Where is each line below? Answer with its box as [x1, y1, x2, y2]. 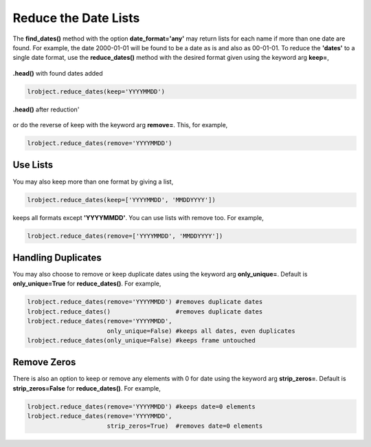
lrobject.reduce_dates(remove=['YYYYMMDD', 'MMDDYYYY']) [27, 232, 223, 240]
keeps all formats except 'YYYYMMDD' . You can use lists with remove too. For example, [12, 213, 265, 221]
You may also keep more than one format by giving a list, [12, 177, 174, 186]
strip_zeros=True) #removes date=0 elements [106, 422, 263, 430]
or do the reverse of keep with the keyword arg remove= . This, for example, [12, 121, 228, 129]
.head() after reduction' [12, 105, 80, 113]
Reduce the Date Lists [12, 10, 140, 25]
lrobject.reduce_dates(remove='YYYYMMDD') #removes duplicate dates [27, 298, 263, 306]
